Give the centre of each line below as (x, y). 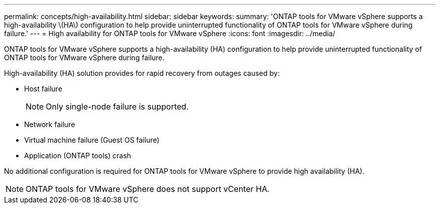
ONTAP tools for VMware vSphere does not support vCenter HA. (148, 189)
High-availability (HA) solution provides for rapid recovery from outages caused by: (142, 73)
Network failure (50, 124)
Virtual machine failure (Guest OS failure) (92, 140)
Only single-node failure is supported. (117, 107)
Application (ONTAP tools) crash (78, 155)
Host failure (43, 89)
